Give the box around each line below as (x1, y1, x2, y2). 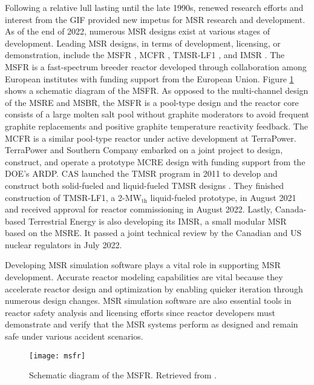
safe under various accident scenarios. (5, 330, 143, 343)
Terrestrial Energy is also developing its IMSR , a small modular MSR (28, 214, 287, 227)
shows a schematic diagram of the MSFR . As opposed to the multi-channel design (5, 84, 309, 97)
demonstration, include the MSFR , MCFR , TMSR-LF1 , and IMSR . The (5, 48, 285, 61)
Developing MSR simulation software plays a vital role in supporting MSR (5, 258, 281, 271)
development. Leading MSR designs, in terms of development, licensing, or (5, 36, 281, 49)
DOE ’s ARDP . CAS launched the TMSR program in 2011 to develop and (5, 167, 278, 180)
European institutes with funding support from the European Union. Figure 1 (5, 72, 294, 85)
